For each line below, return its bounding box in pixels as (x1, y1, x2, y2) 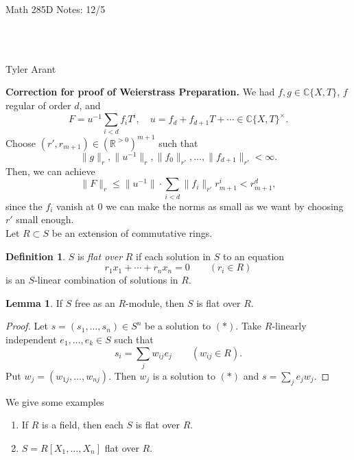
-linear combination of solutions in (34, 273, 178, 287)
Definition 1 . (5, 249, 66, 263)
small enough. (16, 212, 74, 227)
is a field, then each (42, 417, 123, 432)
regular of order (5, 97, 71, 112)
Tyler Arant (5, 61, 56, 76)
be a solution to (145, 319, 211, 333)
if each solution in (136, 249, 211, 263)
